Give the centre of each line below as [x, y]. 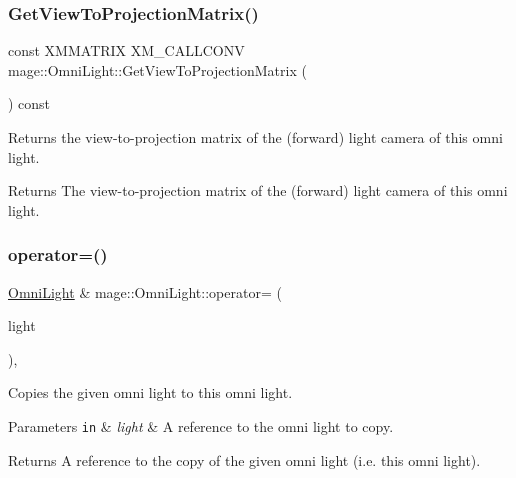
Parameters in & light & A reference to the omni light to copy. [201, 425]
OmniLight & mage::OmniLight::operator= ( [145, 291]
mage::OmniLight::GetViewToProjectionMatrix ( [157, 69]
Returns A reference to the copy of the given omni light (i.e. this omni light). [244, 459]
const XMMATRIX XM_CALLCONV [126, 50]
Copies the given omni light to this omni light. [150, 392]
